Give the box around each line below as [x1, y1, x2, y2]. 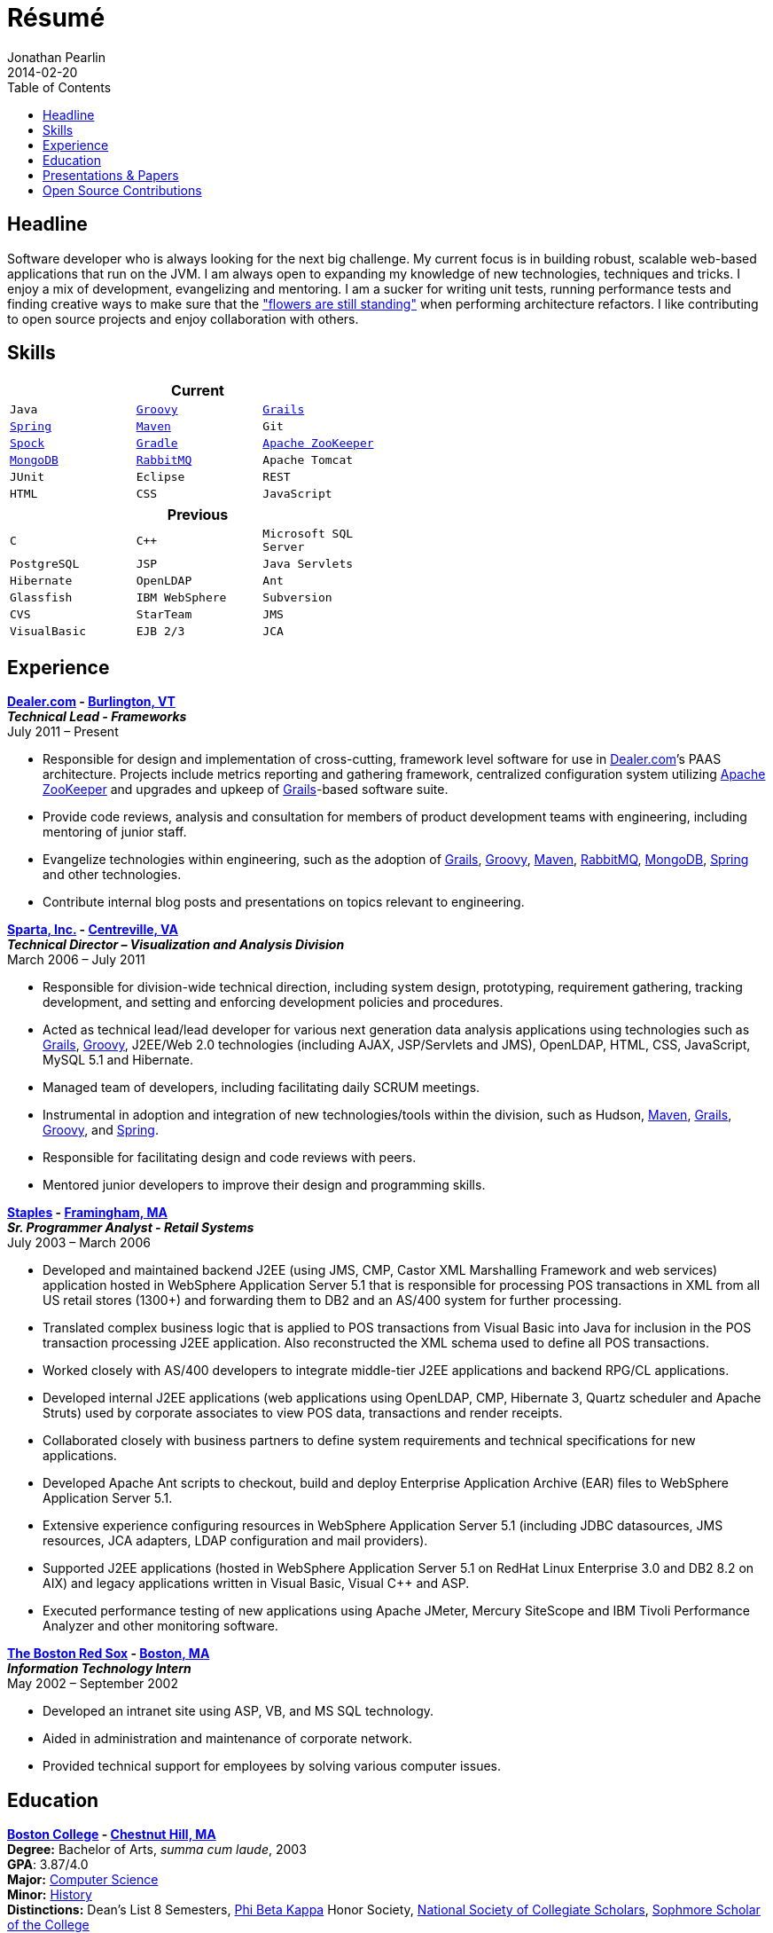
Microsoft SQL [262, 527, 354, 541]
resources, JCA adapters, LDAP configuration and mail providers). [43, 1533, 428, 1549]
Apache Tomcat [262, 453, 354, 468]
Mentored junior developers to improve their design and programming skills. [43, 1177, 486, 1193]
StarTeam [136, 608, 192, 622]
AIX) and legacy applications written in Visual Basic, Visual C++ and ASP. [43, 1575, 470, 1591]
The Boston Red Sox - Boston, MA [7, 1646, 210, 1662]
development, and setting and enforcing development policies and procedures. [43, 994, 504, 1010]
